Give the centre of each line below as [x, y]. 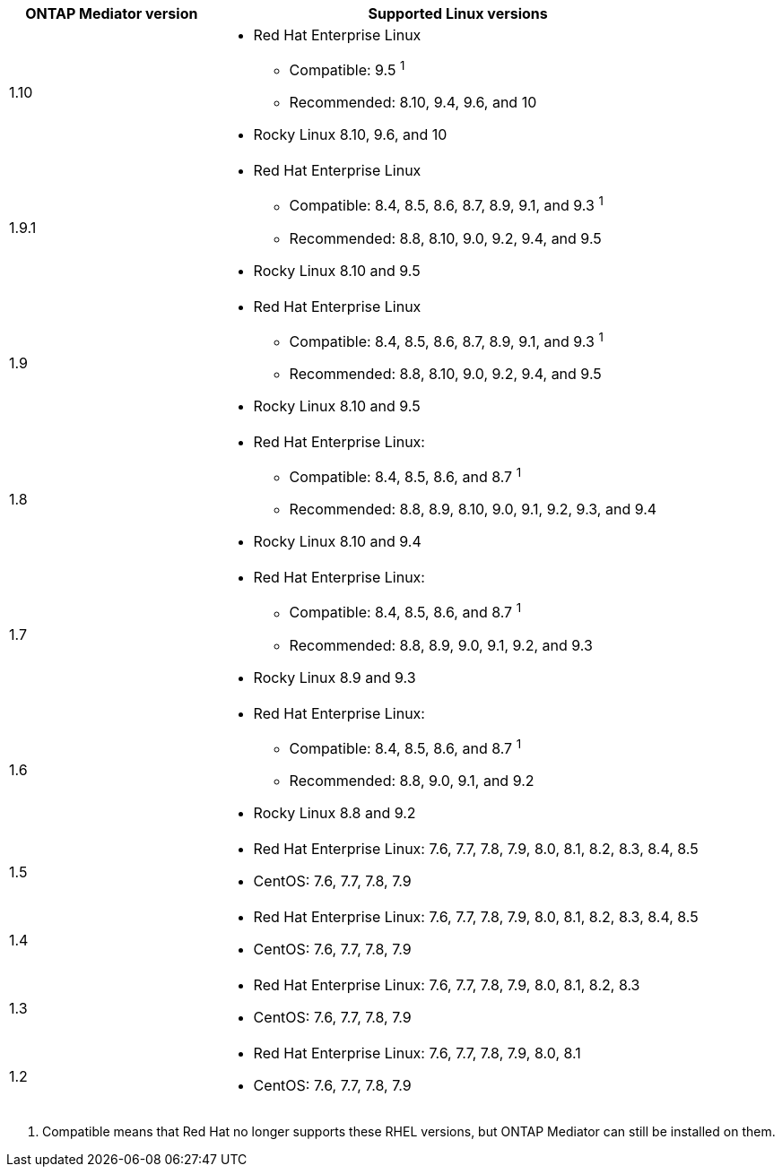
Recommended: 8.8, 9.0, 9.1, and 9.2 [412, 780]
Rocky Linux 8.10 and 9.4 [337, 542]
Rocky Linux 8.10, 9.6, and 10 [350, 135]
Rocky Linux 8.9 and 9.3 [335, 677]
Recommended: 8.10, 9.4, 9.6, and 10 [413, 103]
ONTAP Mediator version [112, 13]
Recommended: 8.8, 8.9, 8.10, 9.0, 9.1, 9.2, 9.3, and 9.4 [473, 509]
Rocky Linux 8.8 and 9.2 [335, 812]
